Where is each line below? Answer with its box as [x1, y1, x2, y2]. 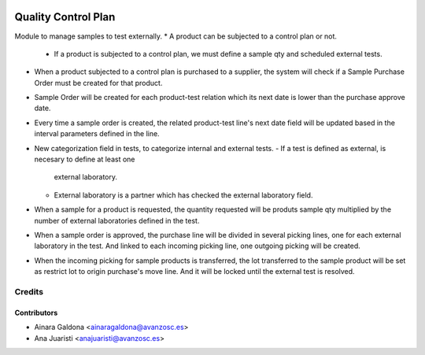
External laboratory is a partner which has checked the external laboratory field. [54, 190, 313, 200]
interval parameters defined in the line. [34, 129, 161, 139]
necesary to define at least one [34, 154, 135, 165]
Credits [14, 286, 43, 297]
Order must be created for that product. [34, 78, 163, 87]
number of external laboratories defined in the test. [34, 216, 200, 225]
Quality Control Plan [14, 10, 116, 24]
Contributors [14, 308, 58, 317]
